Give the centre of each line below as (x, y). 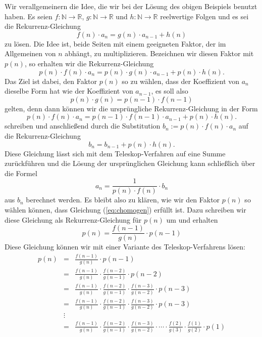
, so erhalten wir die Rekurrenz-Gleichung (89, 63)
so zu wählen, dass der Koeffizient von (181, 81)
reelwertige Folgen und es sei (204, 16)
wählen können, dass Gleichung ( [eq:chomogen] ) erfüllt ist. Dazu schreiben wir (125, 209)
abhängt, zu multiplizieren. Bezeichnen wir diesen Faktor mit (159, 53)
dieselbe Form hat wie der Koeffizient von (69, 91)
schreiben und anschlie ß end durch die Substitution (83, 126)
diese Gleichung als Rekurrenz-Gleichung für (73, 219)
